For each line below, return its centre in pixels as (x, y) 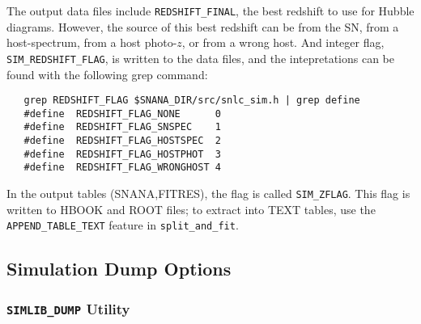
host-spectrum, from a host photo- (92, 42)
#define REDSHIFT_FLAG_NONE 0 (122, 114)
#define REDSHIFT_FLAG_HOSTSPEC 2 (122, 141)
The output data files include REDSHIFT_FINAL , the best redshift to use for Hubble (210, 11)
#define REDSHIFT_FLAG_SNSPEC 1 (122, 127)
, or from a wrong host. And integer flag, (283, 42)
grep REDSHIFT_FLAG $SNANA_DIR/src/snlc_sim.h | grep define (192, 101)
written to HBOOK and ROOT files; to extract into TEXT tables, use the (191, 209)
